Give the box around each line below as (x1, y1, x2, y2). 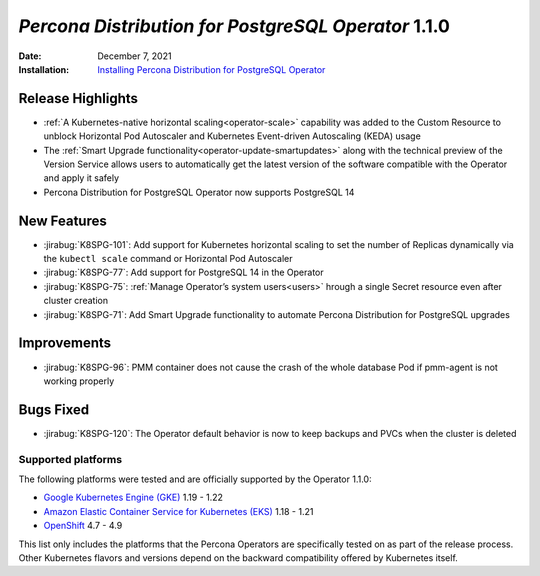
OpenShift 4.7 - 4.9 (43, 520, 123, 532)
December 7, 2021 (97, 50, 172, 62)
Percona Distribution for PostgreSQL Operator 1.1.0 (18, 15, 450, 37)
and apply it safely (43, 172, 120, 184)
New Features (18, 212, 107, 229)
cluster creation (43, 295, 109, 307)
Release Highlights (18, 90, 139, 107)
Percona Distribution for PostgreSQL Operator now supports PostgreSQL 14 (43, 186, 355, 198)
